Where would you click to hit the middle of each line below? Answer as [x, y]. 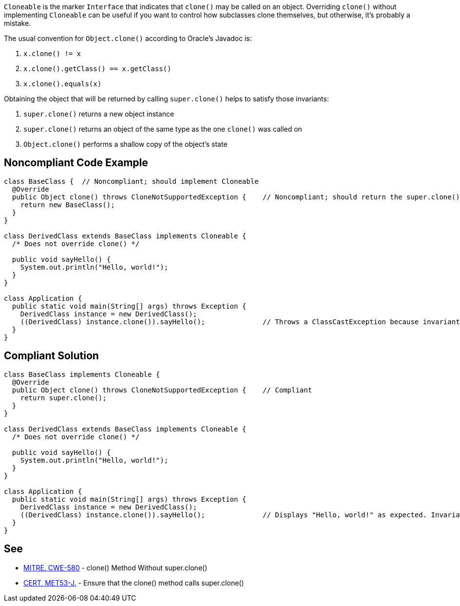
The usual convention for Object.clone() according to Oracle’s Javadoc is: [128, 38]
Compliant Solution [51, 356]
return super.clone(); [63, 398]
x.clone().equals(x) [63, 84]
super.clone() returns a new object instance [99, 114]
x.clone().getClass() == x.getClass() [97, 69]
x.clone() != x [52, 54]
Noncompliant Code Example [76, 163]
